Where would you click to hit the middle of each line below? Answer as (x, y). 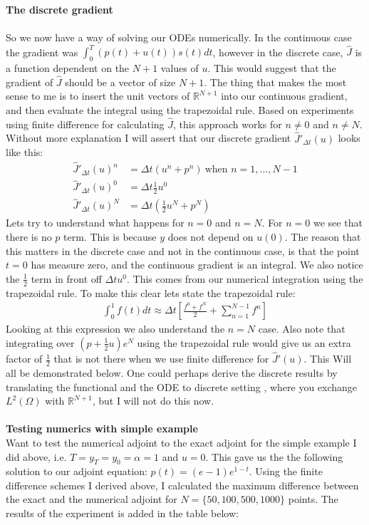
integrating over (40, 342)
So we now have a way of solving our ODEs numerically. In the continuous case (179, 37)
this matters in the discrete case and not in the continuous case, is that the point (183, 250)
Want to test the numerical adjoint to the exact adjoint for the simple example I (181, 442)
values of (180, 68)
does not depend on (211, 237)
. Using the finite (286, 471)
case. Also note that (302, 329)
